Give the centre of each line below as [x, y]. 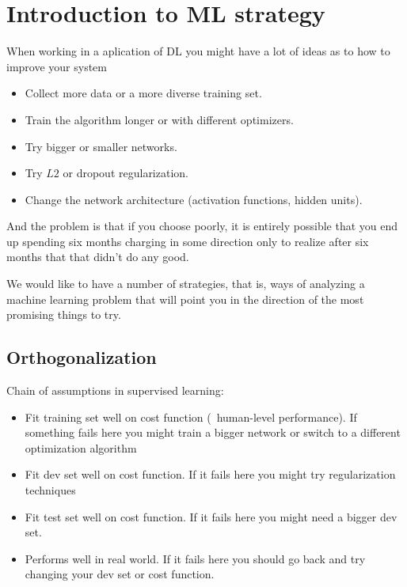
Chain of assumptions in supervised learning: [115, 390]
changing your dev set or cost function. [120, 574]
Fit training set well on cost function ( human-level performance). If [191, 417]
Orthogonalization [82, 357]
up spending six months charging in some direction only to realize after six [188, 241]
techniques [50, 490]
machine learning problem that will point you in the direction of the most [185, 299]
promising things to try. [64, 314]
